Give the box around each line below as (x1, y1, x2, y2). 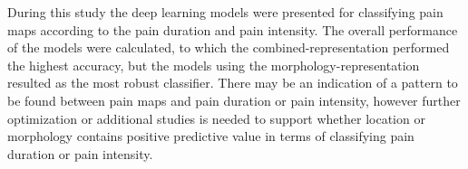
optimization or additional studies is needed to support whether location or (7, 108, 425, 127)
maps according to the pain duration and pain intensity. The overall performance (7, 20, 458, 39)
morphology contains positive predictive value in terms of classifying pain (7, 127, 414, 146)
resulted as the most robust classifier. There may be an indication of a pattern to (7, 73, 458, 92)
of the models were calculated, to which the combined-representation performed (7, 38, 450, 57)
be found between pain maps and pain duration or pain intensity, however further (7, 90, 461, 109)
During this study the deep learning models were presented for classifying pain (7, 3, 444, 21)
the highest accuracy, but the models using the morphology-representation (7, 55, 420, 74)
